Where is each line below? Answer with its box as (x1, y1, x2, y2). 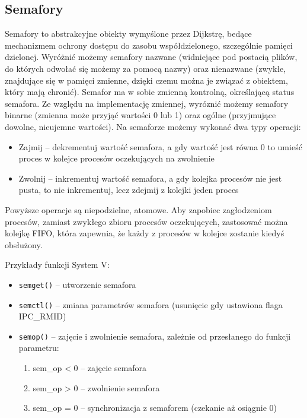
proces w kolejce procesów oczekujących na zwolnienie (18, 152, 215, 164)
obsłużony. (5, 238, 43, 251)
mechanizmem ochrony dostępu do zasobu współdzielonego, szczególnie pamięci (5, 39, 293, 51)
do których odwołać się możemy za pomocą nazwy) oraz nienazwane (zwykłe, (5, 62, 286, 74)
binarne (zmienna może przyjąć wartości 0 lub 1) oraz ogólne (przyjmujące (5, 109, 276, 121)
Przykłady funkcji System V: (5, 258, 110, 271)
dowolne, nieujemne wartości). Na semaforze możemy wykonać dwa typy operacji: (5, 120, 301, 132)
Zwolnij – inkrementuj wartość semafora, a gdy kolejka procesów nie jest (18, 172, 282, 184)
